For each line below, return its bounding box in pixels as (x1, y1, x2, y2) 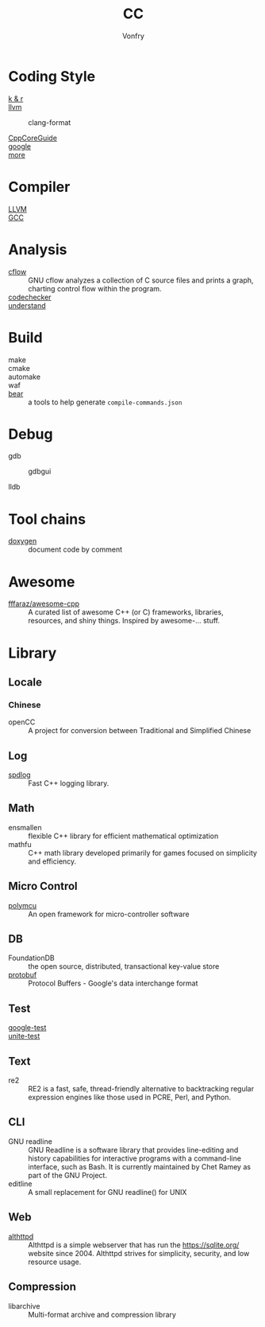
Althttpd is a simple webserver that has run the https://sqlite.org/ (28, 1239, 240, 1250)
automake (8, 372, 41, 381)
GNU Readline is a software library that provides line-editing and (28, 1145, 239, 1154)
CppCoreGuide (8, 133, 58, 142)
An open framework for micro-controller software (28, 909, 190, 919)
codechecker (8, 292, 52, 302)
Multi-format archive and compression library (28, 1309, 177, 1319)
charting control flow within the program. (28, 283, 162, 293)
